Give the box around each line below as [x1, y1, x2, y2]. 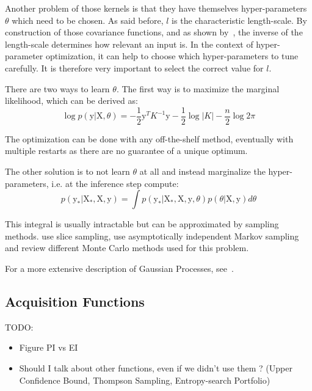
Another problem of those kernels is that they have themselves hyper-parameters [5, 2, 307, 14]
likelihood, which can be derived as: [5, 94, 138, 107]
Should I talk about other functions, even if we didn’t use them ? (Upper [19, 361, 292, 374]
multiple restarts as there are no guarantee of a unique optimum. [5, 144, 248, 157]
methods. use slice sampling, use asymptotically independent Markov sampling [5, 229, 299, 242]
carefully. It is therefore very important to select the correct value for [5, 61, 264, 74]
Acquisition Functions [5, 291, 145, 310]
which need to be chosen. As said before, [12, 13, 164, 26]
